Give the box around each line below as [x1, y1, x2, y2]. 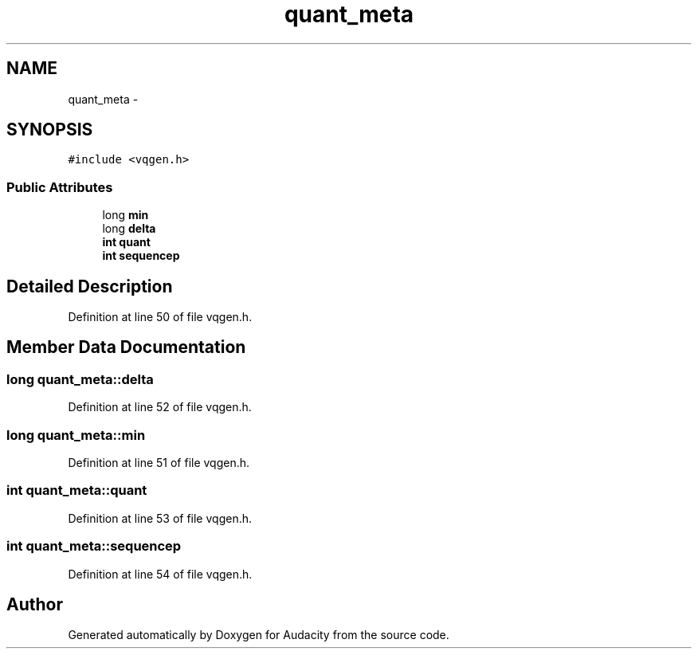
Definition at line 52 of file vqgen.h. [68, 400, 252, 414]
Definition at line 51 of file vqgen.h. [68, 456, 250, 469]
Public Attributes [6, 178, 113, 195]
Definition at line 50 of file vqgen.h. [68, 310, 253, 324]
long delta [102, 222, 156, 236]
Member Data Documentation [6, 337, 246, 358]
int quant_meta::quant [6, 482, 147, 499]
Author [6, 594, 63, 614]
